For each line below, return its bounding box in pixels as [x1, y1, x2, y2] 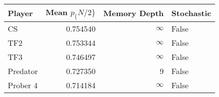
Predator [8, 65, 38, 77]
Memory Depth [103, 7, 164, 19]
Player [8, 7, 33, 19]
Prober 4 [8, 79, 38, 91]
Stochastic [171, 7, 211, 19]
